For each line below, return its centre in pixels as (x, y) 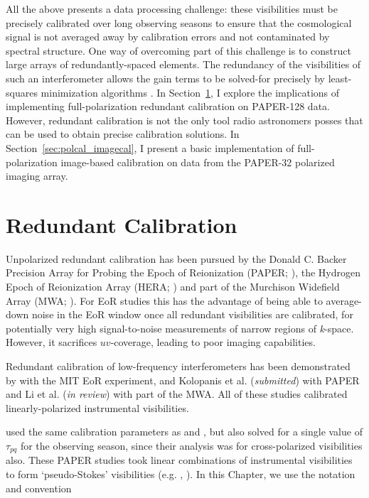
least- (340, 78)
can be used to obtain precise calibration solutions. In (123, 134)
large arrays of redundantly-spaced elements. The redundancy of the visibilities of (183, 64)
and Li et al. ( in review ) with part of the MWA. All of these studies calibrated (177, 394)
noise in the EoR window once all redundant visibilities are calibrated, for (192, 314)
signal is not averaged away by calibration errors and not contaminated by (168, 37)
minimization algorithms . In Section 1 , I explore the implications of (190, 92)
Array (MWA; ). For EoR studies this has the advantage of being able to (164, 300)
